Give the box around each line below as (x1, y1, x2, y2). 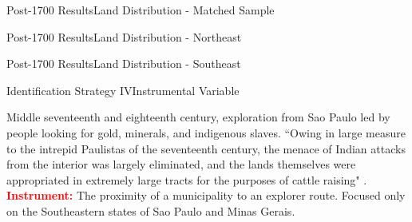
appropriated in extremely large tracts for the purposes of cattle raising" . (6, 171, 367, 188)
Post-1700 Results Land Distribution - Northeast (6, 28, 242, 45)
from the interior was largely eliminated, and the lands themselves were (6, 156, 356, 172)
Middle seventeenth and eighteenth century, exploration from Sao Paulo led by (6, 109, 390, 125)
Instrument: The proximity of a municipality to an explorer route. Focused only (6, 187, 406, 204)
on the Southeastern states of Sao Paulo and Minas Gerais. (6, 202, 295, 219)
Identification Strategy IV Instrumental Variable (6, 81, 240, 98)
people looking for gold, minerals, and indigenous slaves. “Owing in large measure (6, 124, 406, 141)
